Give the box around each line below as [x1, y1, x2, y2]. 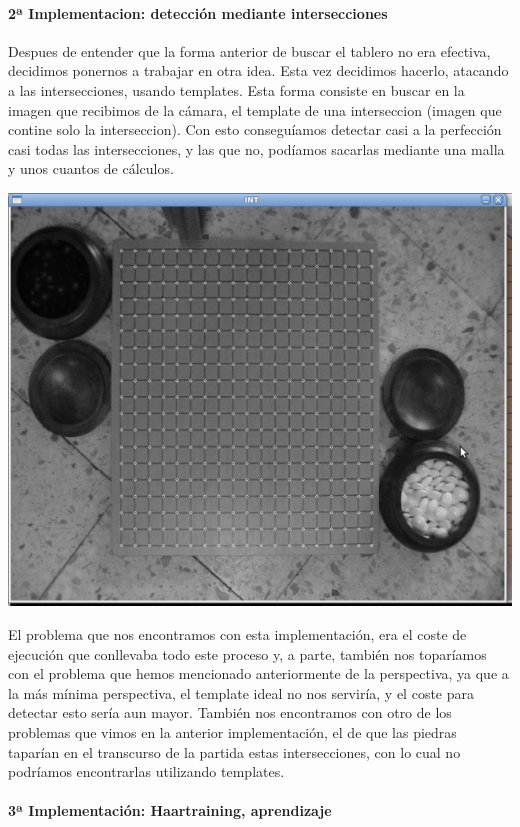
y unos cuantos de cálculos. [8, 158, 174, 179]
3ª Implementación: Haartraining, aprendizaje [8, 800, 332, 821]
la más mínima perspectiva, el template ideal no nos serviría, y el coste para [8, 682, 474, 703]
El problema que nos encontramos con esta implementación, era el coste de [8, 623, 467, 644]
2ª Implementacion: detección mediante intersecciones [8, 2, 388, 23]
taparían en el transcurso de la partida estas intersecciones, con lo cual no [8, 741, 461, 762]
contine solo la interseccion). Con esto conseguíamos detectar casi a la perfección [8, 119, 502, 140]
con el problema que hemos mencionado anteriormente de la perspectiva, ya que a [8, 663, 509, 684]
